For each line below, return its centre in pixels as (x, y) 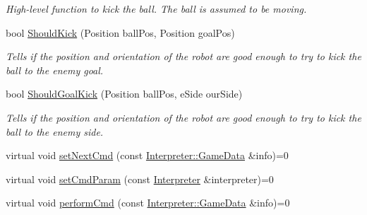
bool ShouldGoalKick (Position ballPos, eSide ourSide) (124, 94)
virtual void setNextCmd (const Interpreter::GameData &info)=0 (147, 155)
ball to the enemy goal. (55, 70)
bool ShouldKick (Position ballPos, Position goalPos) (120, 32)
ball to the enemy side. (55, 131)
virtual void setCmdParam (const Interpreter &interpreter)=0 (140, 179)
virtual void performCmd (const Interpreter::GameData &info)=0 (148, 203)
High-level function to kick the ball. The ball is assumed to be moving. (156, 8)
